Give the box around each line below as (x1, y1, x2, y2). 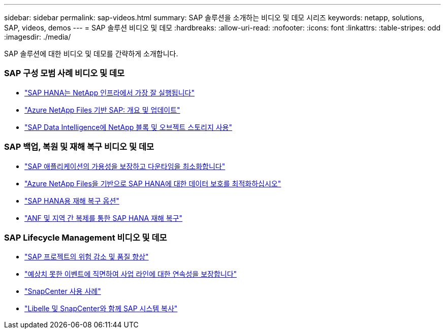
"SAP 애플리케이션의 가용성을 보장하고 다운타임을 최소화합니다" (24, 161, 226, 171)
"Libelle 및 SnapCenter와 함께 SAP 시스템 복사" (24, 304, 178, 313)
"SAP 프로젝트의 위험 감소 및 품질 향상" (24, 252, 149, 261)
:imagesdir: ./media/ (4, 32, 71, 41)
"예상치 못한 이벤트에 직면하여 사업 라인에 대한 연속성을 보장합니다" (24, 270, 237, 279)
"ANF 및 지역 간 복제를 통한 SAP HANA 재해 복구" (24, 213, 183, 222)
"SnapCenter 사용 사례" (24, 287, 101, 296)
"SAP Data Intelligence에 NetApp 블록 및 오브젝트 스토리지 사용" (24, 122, 233, 131)
